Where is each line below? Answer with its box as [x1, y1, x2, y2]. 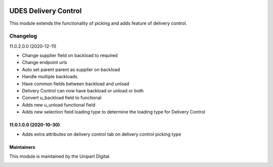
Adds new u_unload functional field [22, 101, 96, 108]
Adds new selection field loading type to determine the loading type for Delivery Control [22, 109, 206, 115]
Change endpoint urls [22, 60, 68, 66]
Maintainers [9, 144, 35, 150]
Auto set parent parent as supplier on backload [22, 66, 120, 73]
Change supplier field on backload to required [22, 52, 118, 59]
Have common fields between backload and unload [22, 81, 129, 87]
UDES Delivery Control [9, 7, 82, 15]
